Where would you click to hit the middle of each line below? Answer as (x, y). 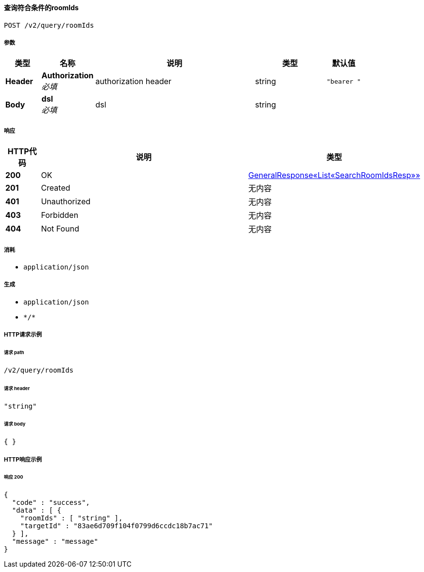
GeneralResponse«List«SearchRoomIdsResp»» (334, 175)
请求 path (14, 352)
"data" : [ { (37, 510)
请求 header (17, 388)
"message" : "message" (55, 542)
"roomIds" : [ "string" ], (71, 518)
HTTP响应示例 (23, 459)
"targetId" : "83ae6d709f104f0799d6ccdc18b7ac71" (116, 526)
